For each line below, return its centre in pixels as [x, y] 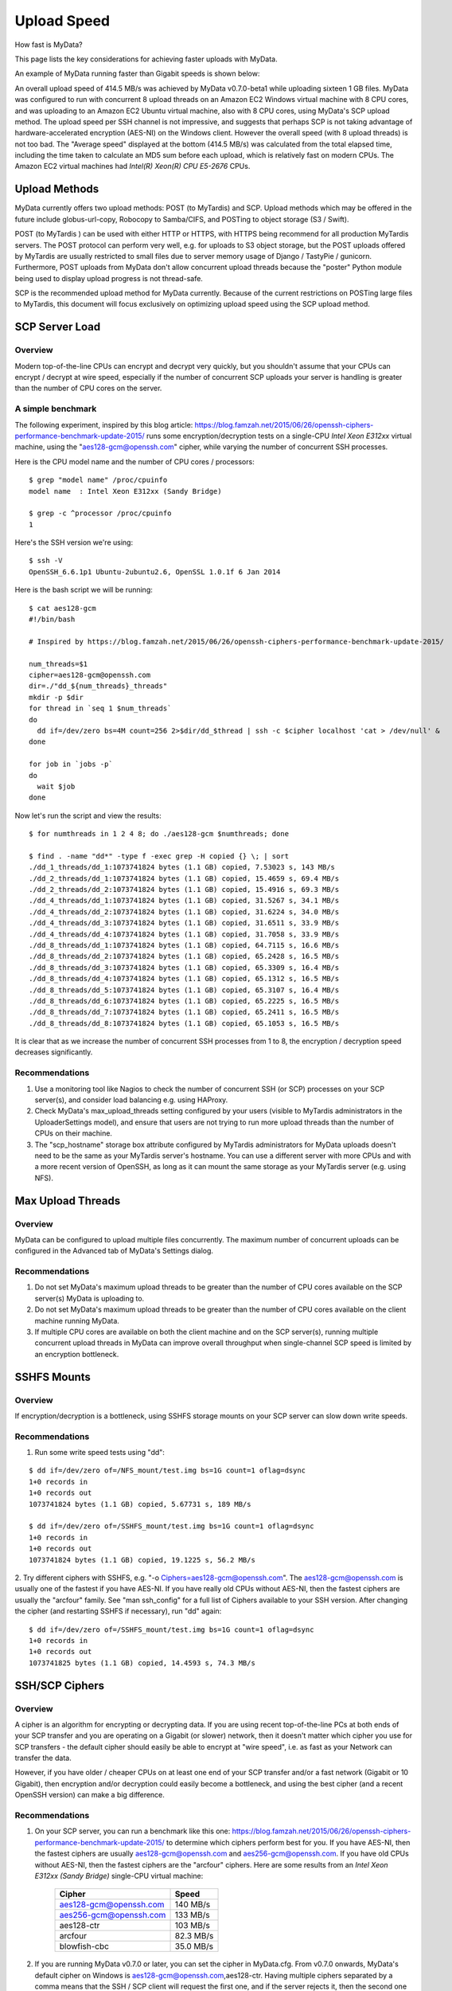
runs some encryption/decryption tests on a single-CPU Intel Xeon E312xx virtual [279, 436]
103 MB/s [192, 1926]
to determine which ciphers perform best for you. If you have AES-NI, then [288, 1842]
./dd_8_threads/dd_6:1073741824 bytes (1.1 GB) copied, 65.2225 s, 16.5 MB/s [184, 1001]
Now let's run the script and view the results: [88, 816]
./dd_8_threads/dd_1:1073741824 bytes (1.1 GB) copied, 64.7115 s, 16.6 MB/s [184, 945]
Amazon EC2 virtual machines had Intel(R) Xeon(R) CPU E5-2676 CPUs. [132, 166]
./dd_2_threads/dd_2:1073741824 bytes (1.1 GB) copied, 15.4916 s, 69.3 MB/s [184, 890]
